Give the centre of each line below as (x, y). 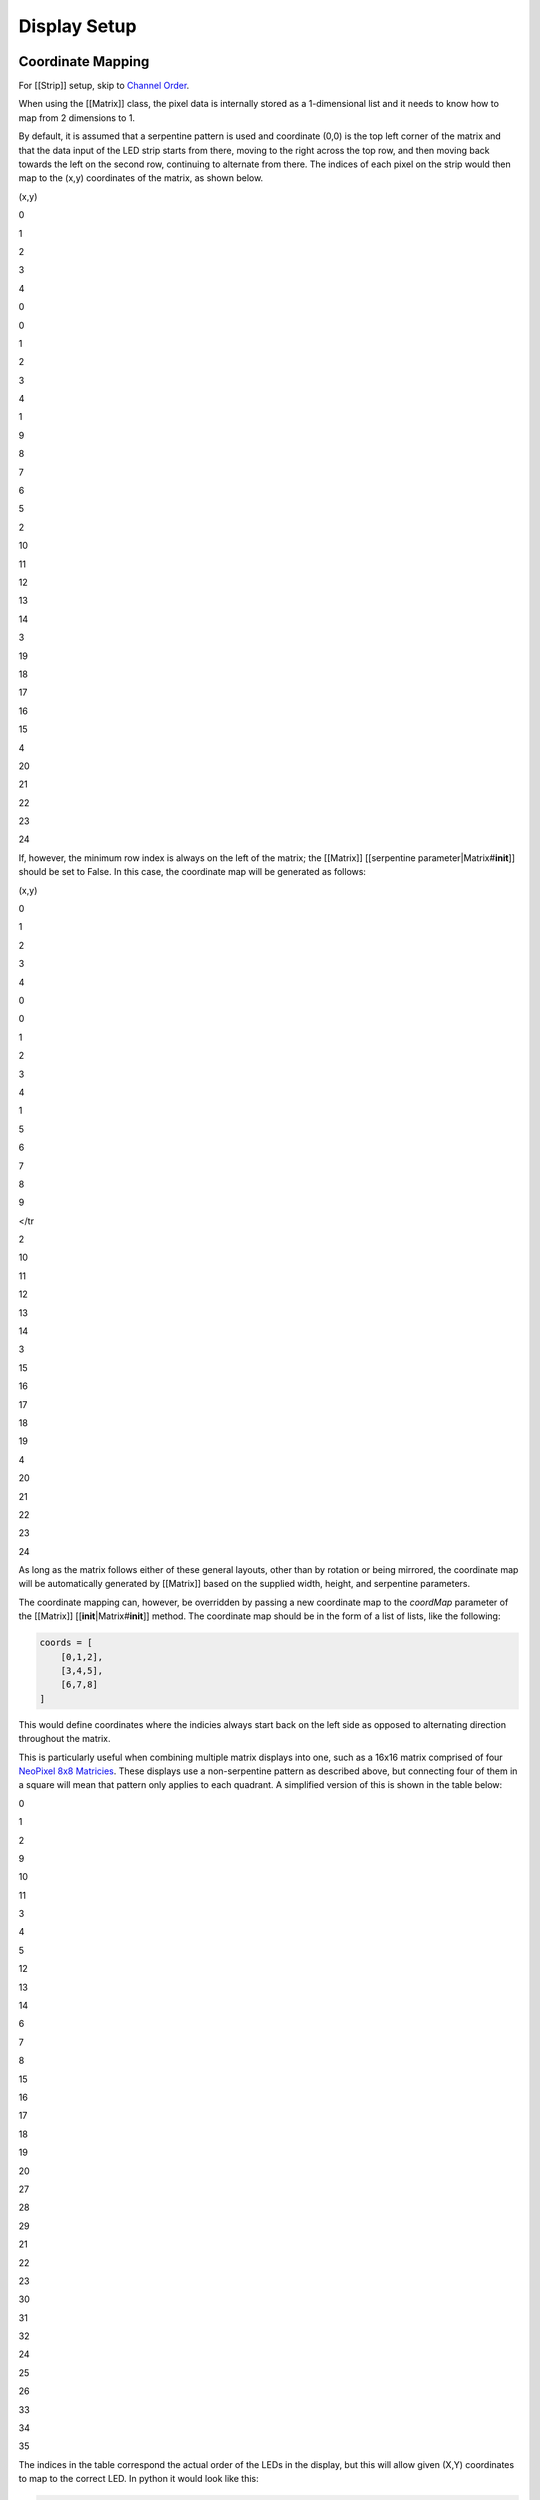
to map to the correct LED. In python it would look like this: (138, 2479)
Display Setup (77, 26)
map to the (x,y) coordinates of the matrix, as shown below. (141, 178)
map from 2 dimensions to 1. (76, 117)
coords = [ (66, 1643)
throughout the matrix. (64, 1739)
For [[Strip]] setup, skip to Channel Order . (104, 86)
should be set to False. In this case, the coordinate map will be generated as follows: (192, 872)
